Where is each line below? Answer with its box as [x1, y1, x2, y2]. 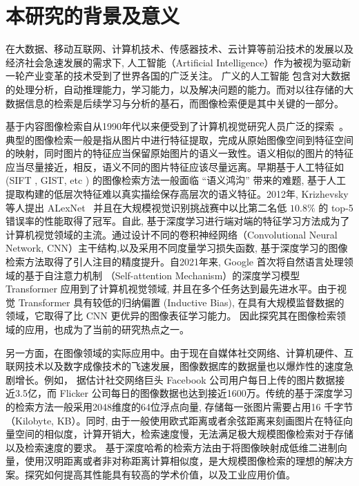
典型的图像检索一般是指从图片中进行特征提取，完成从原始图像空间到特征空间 [6, 132, 353, 147]
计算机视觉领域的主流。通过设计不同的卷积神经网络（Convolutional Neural [6, 227, 338, 241]
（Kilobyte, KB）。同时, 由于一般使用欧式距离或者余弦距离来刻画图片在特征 [6, 413, 344, 427]
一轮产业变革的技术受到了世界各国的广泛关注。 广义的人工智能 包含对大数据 [6, 68, 351, 83]
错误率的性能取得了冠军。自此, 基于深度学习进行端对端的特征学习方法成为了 [6, 214, 350, 228]
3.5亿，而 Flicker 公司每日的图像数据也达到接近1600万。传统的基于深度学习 [14, 386, 353, 400]
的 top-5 [318, 200, 353, 214]
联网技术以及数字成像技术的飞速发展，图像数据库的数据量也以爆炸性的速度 [6, 359, 344, 373]
